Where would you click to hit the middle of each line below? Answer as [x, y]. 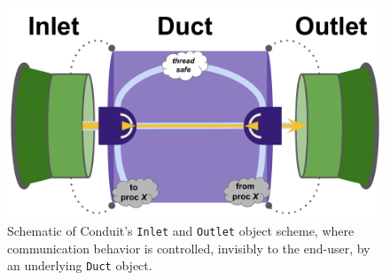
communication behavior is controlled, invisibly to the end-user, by [189, 248]
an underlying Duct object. [80, 265]
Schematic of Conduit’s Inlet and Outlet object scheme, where [181, 231]
